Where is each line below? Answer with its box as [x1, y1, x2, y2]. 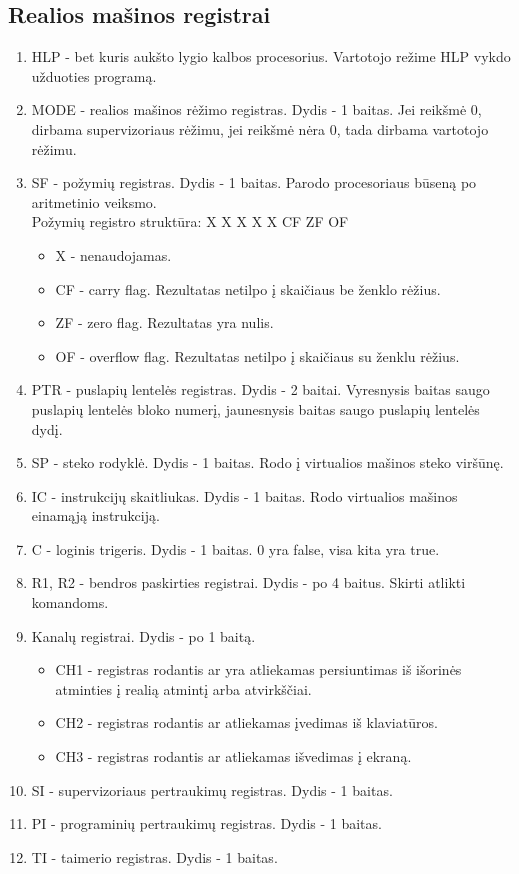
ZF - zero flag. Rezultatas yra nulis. [55, 312, 274, 333]
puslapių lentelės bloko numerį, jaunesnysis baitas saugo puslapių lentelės [31, 398, 480, 419]
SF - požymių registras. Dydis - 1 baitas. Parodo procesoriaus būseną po [31, 172, 477, 193]
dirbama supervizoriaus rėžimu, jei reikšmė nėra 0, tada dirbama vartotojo [31, 118, 489, 139]
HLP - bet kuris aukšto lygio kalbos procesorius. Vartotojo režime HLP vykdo [31, 46, 511, 67]
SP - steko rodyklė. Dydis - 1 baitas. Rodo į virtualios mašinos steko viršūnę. [31, 452, 504, 473]
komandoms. [31, 592, 109, 613]
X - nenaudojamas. [55, 244, 172, 265]
